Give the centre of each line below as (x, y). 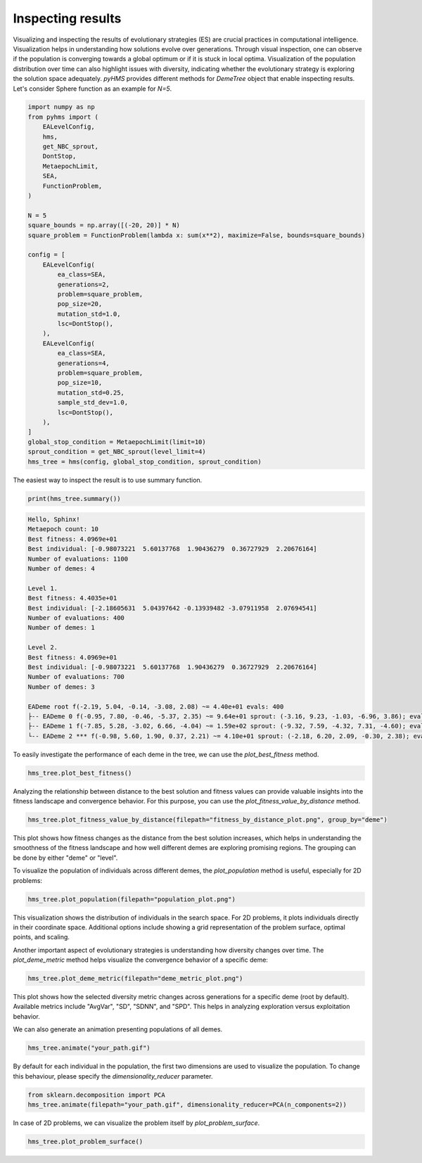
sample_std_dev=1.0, (93, 402)
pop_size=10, (80, 383)
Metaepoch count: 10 (63, 529)
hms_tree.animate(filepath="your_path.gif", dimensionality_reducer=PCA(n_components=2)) (187, 1104)
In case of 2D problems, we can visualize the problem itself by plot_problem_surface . (136, 1123)
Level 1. (43, 588)
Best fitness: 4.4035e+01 (72, 598)
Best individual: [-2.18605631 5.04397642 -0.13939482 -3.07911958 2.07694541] (173, 608)
